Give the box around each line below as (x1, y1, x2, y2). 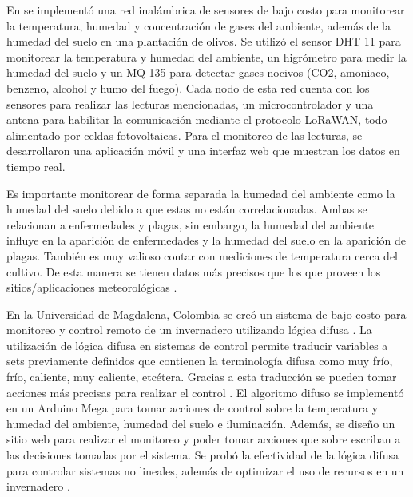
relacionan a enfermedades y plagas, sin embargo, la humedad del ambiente (6, 216, 374, 233)
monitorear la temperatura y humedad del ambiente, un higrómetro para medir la (6, 48, 407, 65)
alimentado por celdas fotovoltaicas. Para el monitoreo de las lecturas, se (6, 126, 363, 143)
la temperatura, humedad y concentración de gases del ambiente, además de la (6, 17, 391, 34)
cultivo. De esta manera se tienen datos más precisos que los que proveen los (6, 263, 381, 280)
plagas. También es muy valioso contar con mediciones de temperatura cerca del (6, 247, 399, 264)
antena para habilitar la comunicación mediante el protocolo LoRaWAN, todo (6, 111, 387, 128)
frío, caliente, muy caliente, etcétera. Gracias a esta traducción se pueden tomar (6, 368, 397, 385)
